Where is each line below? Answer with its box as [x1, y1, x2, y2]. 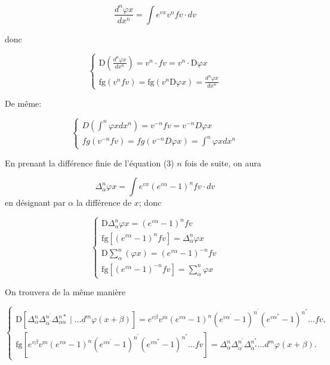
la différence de [76, 196, 132, 209]
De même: [5, 97, 42, 109]
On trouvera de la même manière [5, 286, 126, 298]
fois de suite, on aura [184, 156, 261, 169]
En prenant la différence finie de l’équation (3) [5, 156, 174, 169]
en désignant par [5, 196, 66, 209]
